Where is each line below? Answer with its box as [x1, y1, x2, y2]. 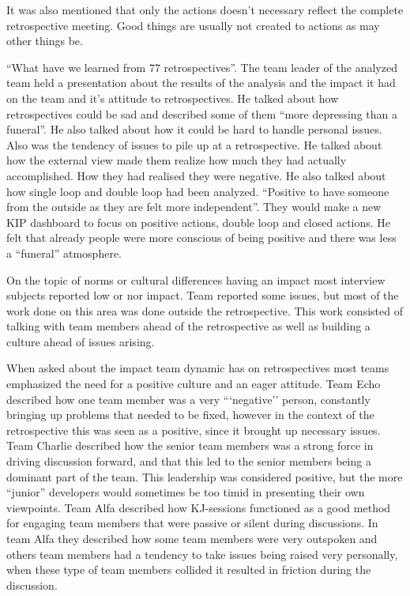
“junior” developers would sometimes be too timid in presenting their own [6, 484, 365, 500]
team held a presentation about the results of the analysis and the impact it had [6, 74, 396, 91]
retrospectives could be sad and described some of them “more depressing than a [6, 105, 397, 122]
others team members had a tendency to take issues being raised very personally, [6, 545, 398, 562]
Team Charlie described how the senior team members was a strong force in [6, 437, 374, 454]
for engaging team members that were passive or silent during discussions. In [6, 515, 378, 531]
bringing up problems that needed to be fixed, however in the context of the [6, 406, 374, 423]
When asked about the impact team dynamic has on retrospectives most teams [6, 360, 389, 376]
